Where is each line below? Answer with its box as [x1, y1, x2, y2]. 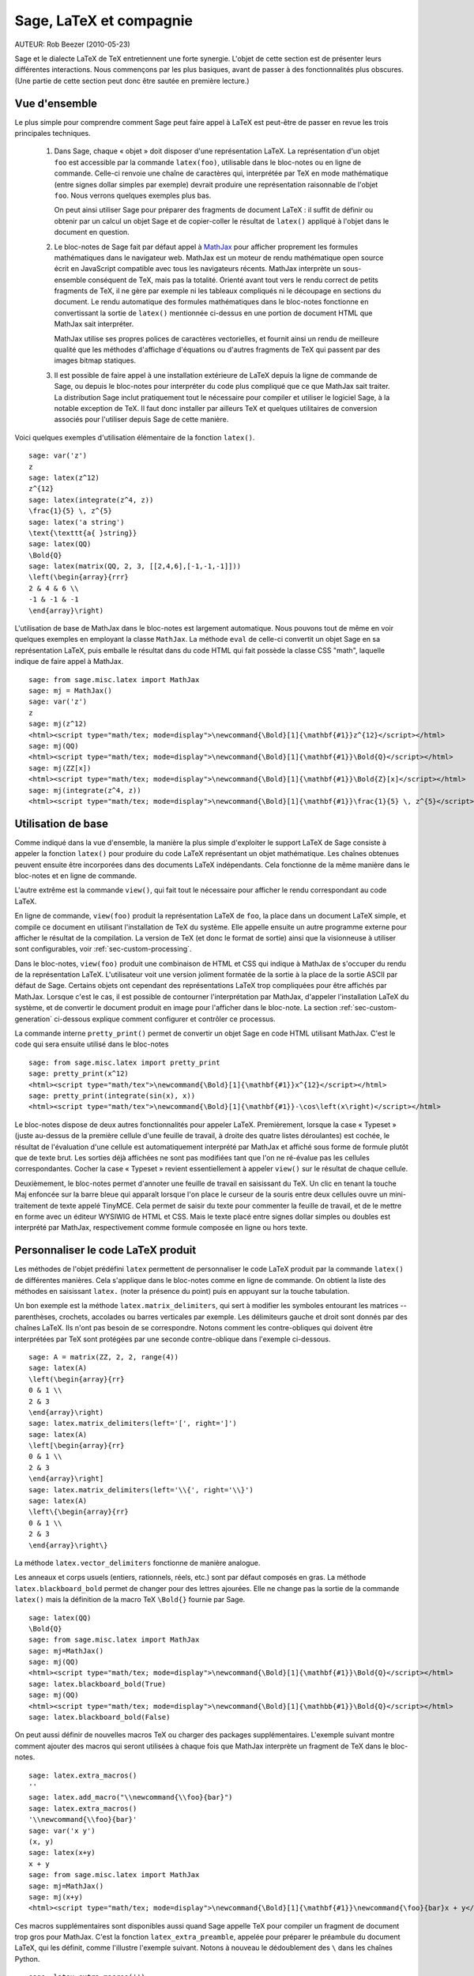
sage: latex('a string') [28, 518, 125, 526]
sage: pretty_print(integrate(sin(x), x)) [28, 1092, 196, 1100]
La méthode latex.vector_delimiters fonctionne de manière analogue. [14, 1558, 261, 1567]
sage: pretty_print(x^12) [28, 1069, 130, 1078]
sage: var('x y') [28, 1826, 96, 1835]
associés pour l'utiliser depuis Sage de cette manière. [54, 415, 229, 424]
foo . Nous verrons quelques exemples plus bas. [54, 190, 212, 200]
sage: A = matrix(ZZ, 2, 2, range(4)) [28, 1352, 179, 1361]
